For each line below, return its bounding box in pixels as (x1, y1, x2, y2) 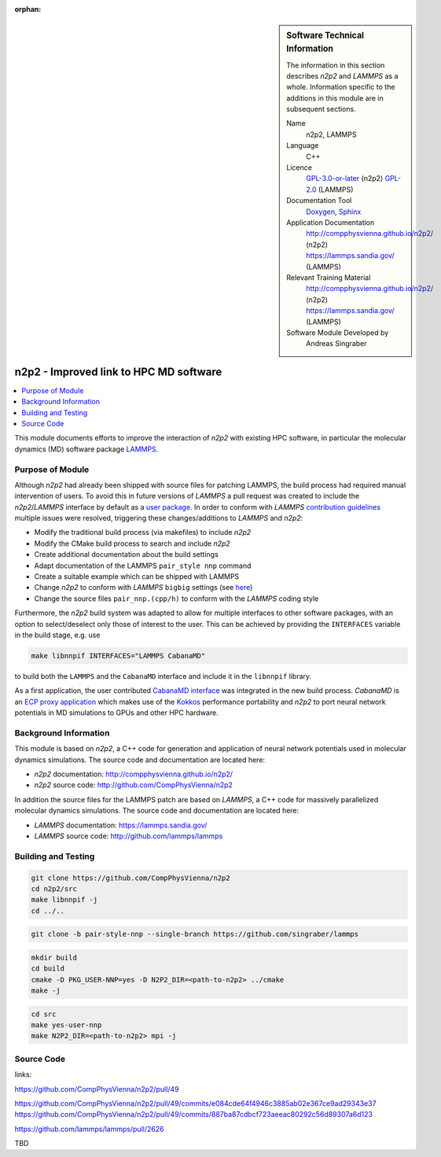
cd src (31, 1009, 57, 1019)
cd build (31, 964, 65, 973)
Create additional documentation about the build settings (34, 550, 219, 559)
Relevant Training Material (286, 272, 371, 282)
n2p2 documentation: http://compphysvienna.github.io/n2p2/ (34, 769, 233, 779)
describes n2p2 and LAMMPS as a (286, 71, 399, 80)
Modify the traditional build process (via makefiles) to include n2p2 (34, 528, 252, 537)
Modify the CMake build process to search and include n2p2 (34, 539, 231, 548)
